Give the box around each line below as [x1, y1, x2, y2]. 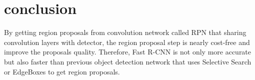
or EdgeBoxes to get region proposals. [4, 66, 120, 76]
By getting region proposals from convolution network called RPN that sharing [4, 27, 246, 37]
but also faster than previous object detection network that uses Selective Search [4, 56, 251, 66]
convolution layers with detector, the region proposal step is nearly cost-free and [4, 36, 250, 47]
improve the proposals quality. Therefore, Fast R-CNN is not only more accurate [4, 46, 251, 57]
